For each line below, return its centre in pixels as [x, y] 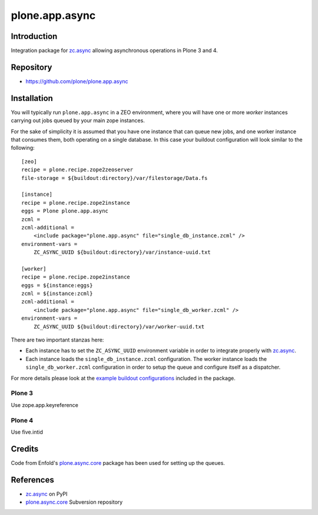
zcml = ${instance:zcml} [57, 294]
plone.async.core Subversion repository [74, 502]
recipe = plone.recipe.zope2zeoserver [77, 170]
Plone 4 [22, 420]
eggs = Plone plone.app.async [65, 211]
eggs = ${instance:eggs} [57, 285]
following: [23, 148]
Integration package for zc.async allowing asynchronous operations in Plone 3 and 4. [114, 51]
